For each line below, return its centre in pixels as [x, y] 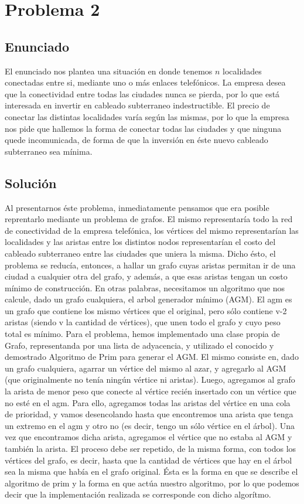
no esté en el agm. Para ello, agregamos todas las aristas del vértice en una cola [148, 402]
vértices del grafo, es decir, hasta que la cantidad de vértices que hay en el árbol [148, 460]
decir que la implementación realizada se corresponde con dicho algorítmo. [138, 494]
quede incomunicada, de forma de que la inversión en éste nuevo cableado [136, 140]
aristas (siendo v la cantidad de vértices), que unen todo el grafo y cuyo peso [143, 322]
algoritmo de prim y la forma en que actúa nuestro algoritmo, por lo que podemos [152, 483]
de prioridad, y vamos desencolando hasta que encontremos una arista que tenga [149, 414]
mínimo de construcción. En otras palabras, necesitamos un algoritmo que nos [145, 287]
